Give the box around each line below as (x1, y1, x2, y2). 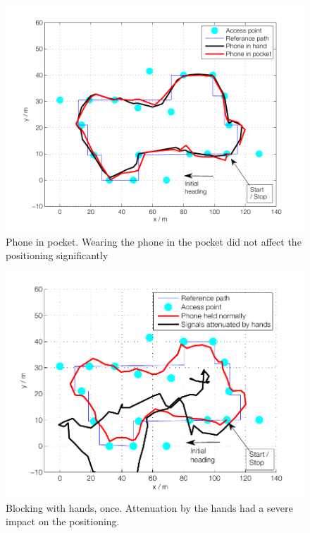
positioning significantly (6, 248, 108, 263)
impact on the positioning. (6, 514, 120, 529)
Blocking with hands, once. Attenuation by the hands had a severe (6, 500, 293, 515)
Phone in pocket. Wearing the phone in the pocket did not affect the (6, 234, 302, 248)
